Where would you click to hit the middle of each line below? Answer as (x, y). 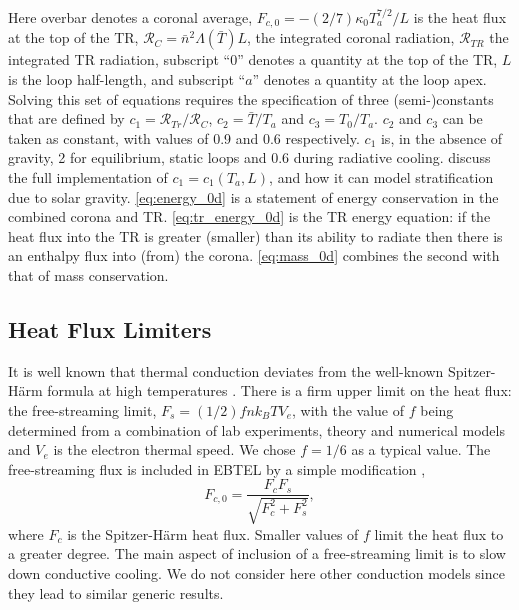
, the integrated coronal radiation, (351, 37)
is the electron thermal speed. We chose (174, 449)
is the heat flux (460, 17)
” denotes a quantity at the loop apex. (369, 79)
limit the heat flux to (439, 533)
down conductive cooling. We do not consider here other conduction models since (256, 572)
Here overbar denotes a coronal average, (130, 17)
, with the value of (348, 409)
